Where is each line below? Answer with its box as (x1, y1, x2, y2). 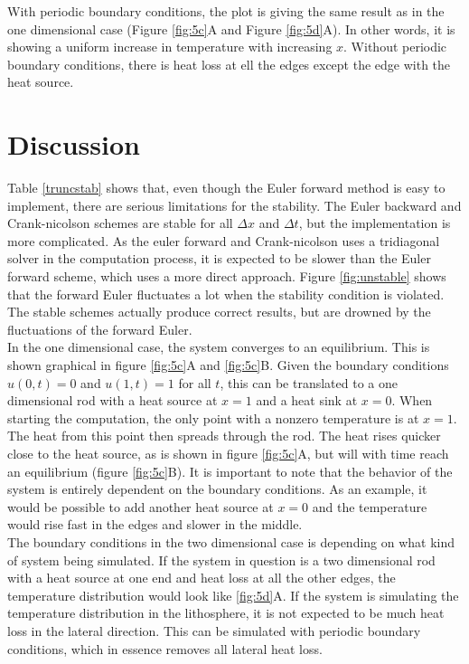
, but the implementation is (298, 213, 451, 232)
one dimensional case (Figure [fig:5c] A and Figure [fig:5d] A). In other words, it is (7, 19, 455, 38)
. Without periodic (343, 37, 447, 56)
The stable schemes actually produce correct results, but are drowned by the (7, 302, 431, 321)
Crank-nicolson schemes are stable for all (7, 213, 233, 232)
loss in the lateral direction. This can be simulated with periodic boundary (7, 621, 421, 640)
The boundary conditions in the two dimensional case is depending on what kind (7, 532, 455, 551)
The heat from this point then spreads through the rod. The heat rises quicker (7, 426, 441, 445)
